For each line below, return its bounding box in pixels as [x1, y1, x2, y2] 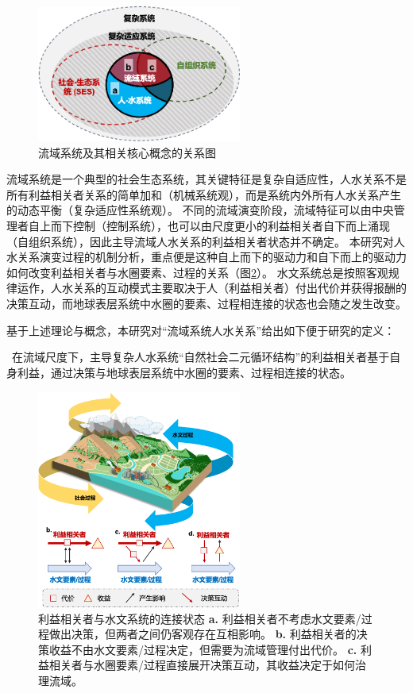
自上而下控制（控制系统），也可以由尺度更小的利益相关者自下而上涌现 [28, 217, 390, 233]
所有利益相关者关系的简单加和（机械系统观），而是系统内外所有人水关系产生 [6, 186, 401, 202]
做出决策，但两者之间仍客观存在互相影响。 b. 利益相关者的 [48, 626, 357, 642]
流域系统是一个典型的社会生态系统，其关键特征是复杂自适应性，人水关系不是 [6, 171, 407, 187]
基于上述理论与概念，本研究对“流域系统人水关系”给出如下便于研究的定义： [6, 321, 396, 338]
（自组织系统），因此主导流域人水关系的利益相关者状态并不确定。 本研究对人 [6, 233, 405, 249]
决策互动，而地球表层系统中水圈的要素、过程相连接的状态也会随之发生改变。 [6, 295, 407, 311]
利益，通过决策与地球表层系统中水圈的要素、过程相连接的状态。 [17, 364, 351, 380]
